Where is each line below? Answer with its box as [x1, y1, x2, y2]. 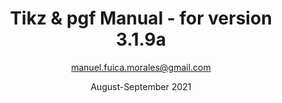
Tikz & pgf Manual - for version [9, 7, 273, 30]
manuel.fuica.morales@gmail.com [71, 61, 211, 73]
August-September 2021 [90, 80, 192, 92]
